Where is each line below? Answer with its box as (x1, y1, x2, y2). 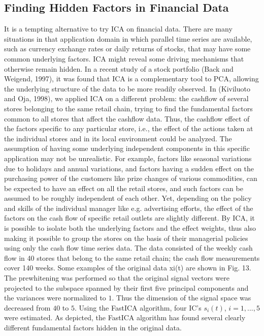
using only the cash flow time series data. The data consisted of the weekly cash (4, 242, 253, 253)
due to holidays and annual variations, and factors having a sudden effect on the (4, 163, 254, 173)
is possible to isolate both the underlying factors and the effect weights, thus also (4, 223, 256, 233)
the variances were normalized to (4, 292, 106, 303)
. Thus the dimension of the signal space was (112, 292, 251, 303)
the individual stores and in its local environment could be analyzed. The (4, 133, 232, 143)
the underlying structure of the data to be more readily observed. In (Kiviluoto (4, 83, 250, 94)
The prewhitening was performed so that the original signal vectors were (4, 272, 229, 283)
